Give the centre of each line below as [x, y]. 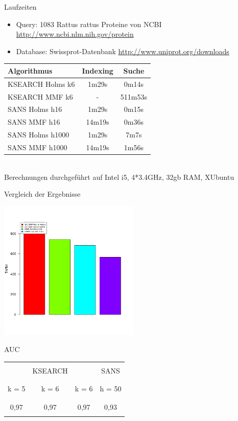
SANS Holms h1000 [39, 135]
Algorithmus [30, 70]
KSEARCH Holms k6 [41, 84]
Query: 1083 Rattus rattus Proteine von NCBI [89, 24]
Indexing [98, 70]
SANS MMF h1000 [38, 147]
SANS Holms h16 [35, 109]
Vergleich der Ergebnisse [42, 194]
